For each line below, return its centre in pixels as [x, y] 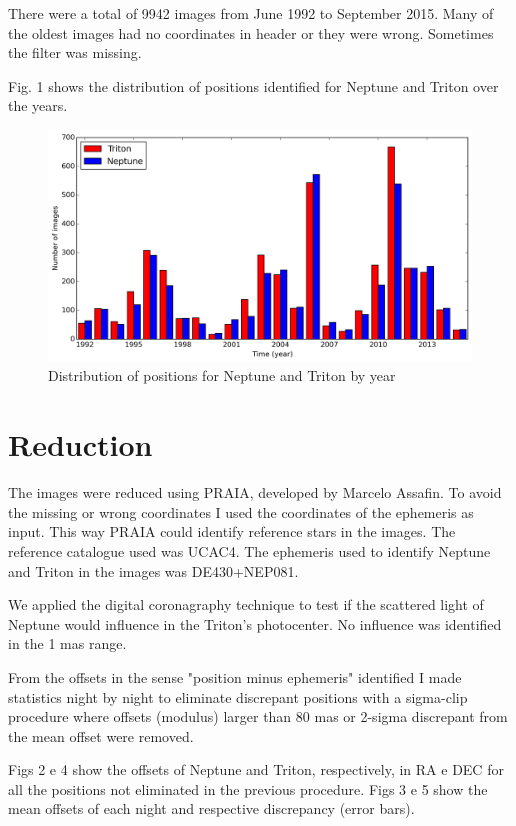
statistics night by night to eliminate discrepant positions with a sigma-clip [238, 696]
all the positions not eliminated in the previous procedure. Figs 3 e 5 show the [248, 788]
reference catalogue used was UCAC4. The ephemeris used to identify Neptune [249, 550]
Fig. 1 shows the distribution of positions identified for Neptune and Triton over [253, 85]
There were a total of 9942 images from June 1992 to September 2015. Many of [251, 13]
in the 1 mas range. [67, 643]
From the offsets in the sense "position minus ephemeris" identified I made [235, 676]
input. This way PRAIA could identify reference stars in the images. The [232, 531]
